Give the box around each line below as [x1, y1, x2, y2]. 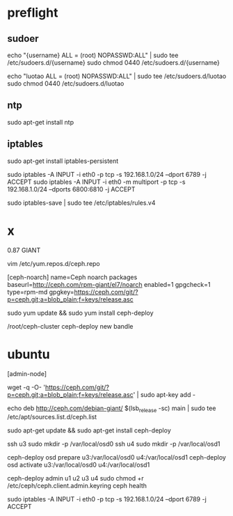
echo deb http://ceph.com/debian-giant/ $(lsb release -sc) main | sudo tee [7, 404, 216, 414]
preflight [7, 5, 58, 21]
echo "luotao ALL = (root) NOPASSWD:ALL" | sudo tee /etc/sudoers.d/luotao [7, 72, 227, 80]
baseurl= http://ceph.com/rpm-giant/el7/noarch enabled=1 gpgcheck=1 [7, 280, 211, 288]
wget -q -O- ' [7, 383, 46, 391]
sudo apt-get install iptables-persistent [7, 157, 119, 165]
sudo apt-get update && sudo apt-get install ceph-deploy [7, 426, 172, 435]
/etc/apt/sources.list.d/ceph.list [7, 413, 97, 421]
